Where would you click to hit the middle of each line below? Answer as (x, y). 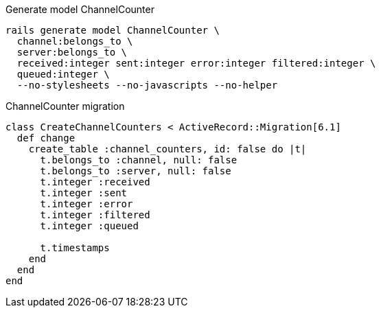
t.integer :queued (89, 226)
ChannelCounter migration (65, 106)
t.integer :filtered (95, 215)
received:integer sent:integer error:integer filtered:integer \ (196, 63)
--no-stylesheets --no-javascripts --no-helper (147, 85)
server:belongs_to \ (72, 52)
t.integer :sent (84, 193)
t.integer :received (95, 182)
